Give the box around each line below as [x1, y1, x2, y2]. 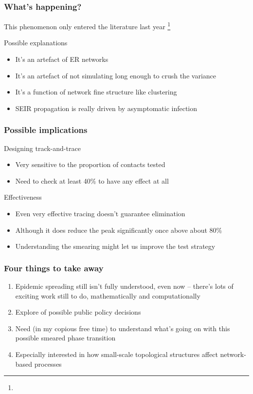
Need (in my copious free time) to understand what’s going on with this [15, 323, 230, 333]
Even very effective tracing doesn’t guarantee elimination [15, 208, 185, 219]
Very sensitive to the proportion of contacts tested [15, 159, 165, 169]
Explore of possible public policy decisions [15, 307, 141, 317]
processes [34, 358, 62, 369]
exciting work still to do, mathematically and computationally [15, 290, 200, 300]
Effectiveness [4, 192, 42, 202]
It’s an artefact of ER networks [15, 54, 108, 64]
